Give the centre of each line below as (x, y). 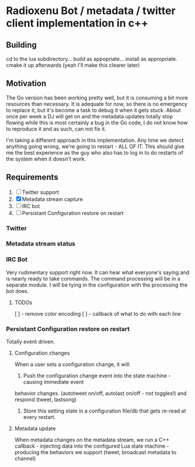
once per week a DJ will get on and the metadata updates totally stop (90, 116)
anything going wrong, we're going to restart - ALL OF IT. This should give (95, 146)
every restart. (39, 417)
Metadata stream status (41, 244)
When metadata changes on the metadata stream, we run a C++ (92, 440)
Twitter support (41, 192)
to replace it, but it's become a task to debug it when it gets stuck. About (93, 110)
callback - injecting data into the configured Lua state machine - (92, 446)
